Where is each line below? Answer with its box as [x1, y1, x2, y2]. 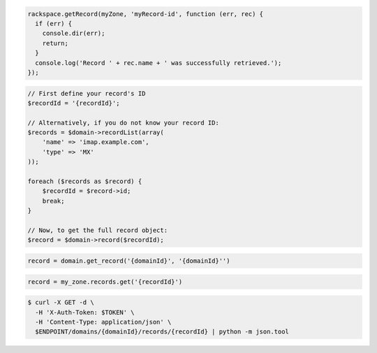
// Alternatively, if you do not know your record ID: [27, 119, 219, 127]
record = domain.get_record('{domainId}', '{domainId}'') [27, 257, 230, 265]
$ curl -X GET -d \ [27, 298, 94, 307]
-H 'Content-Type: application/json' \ [35, 318, 172, 326]
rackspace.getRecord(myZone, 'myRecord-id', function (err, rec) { [27, 10, 264, 17]
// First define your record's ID [27, 89, 146, 97]
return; [42, 39, 69, 47]
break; [42, 196, 65, 205]
